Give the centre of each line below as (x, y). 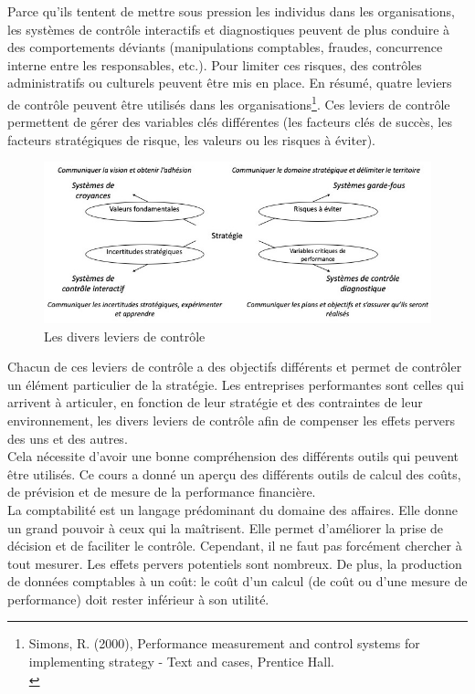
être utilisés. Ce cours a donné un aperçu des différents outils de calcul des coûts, (234, 473)
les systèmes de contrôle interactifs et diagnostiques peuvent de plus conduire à (229, 29)
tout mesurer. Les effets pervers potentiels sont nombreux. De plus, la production (235, 563)
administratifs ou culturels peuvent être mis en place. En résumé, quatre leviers (230, 83)
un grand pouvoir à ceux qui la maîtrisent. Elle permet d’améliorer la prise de (226, 527)
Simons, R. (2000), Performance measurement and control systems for (224, 643)
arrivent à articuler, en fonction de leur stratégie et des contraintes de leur (215, 402)
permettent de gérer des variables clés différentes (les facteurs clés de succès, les (230, 122)
